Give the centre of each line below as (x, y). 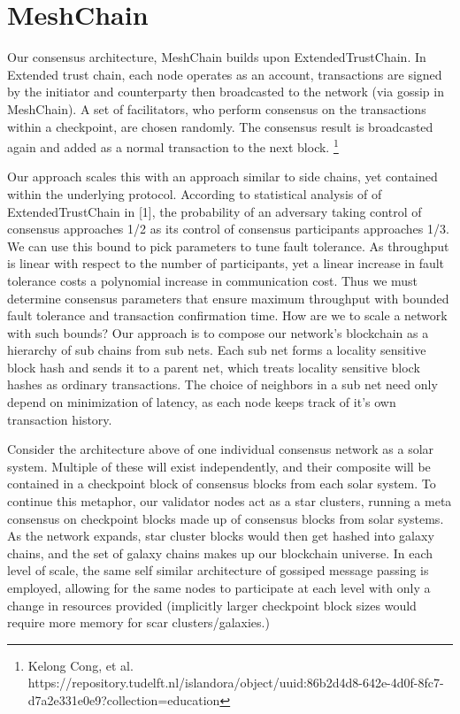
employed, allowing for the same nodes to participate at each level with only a (219, 587)
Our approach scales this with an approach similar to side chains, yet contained (222, 177)
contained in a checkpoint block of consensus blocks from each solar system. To (222, 484)
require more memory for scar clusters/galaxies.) (138, 622)
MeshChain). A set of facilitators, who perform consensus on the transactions (217, 108)
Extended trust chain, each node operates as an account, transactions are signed (225, 74)
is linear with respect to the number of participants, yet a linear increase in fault (226, 263)
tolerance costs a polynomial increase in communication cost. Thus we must (213, 280)
